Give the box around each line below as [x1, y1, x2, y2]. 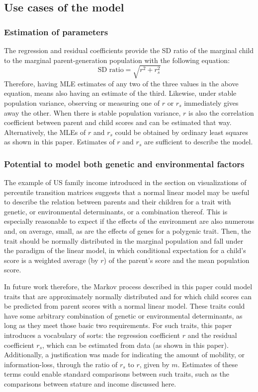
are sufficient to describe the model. [144, 136, 253, 147]
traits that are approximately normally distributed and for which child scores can [4, 291, 252, 301]
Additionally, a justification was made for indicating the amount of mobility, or [4, 349, 245, 360]
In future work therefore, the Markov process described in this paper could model [4, 281, 253, 292]
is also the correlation [188, 107, 254, 118]
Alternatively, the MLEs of [4, 127, 86, 137]
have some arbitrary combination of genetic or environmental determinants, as [4, 310, 243, 321]
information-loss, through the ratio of [4, 359, 118, 369]
